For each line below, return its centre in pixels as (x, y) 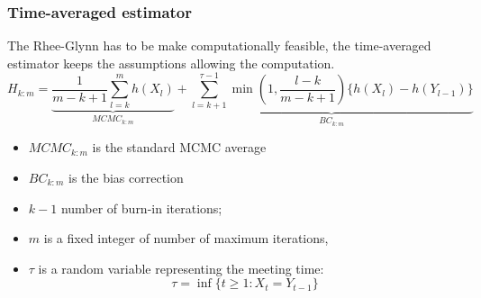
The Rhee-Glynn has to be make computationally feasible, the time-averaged (219, 45)
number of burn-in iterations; (141, 208)
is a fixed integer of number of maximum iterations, (186, 238)
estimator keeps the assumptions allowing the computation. (171, 63)
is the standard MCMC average (179, 147)
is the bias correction (126, 177)
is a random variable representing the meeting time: (181, 268)
